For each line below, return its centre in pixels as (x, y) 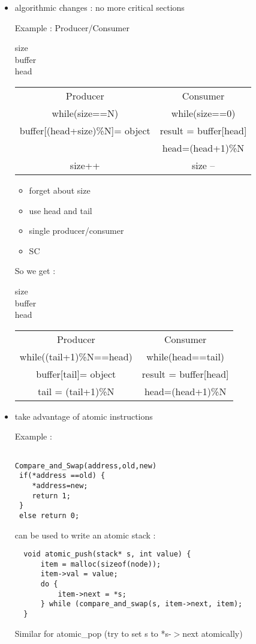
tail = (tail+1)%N (76, 391)
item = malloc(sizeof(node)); (101, 564)
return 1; (51, 496)
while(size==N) (85, 113)
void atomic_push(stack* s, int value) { (107, 554)
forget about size (60, 190)
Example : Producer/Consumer (72, 27)
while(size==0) (203, 113)
